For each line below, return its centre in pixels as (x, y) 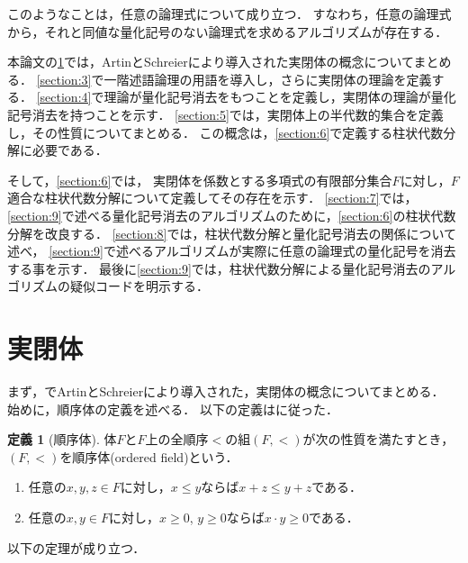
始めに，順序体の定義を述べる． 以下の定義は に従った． (173, 409)
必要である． (70, 150)
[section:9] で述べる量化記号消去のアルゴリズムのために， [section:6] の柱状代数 (232, 215)
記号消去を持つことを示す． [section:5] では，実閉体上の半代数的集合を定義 (225, 114)
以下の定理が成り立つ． (76, 547)
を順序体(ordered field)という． (149, 456)
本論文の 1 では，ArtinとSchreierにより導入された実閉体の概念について (211, 62)
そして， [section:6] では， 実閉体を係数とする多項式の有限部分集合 (200, 180)
